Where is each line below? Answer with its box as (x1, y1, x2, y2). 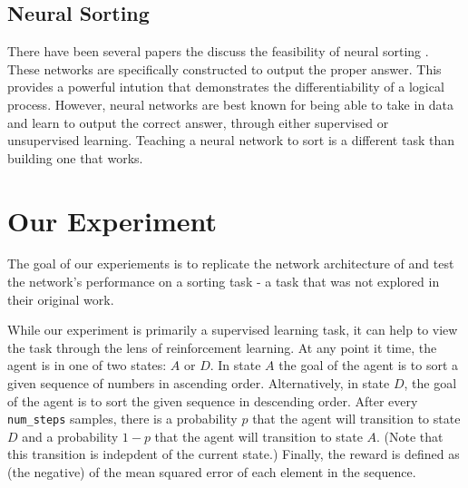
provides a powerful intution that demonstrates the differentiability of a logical (7, 77, 444, 96)
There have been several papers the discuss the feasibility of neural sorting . (7, 42, 429, 61)
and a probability (22, 426, 119, 445)
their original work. (7, 289, 114, 308)
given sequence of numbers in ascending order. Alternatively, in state (7, 374, 390, 393)
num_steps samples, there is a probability (7, 409, 238, 428)
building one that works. (7, 148, 143, 167)
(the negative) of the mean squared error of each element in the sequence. (7, 463, 416, 482)
